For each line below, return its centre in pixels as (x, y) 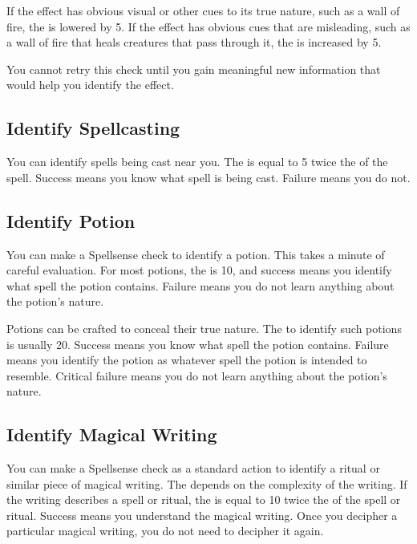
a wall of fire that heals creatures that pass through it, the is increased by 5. (194, 42)
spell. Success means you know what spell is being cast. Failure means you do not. (208, 177)
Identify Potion (71, 220)
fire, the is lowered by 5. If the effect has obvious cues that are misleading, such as (208, 26)
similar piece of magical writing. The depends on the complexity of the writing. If (207, 483)
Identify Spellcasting (93, 128)
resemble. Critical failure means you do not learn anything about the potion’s (197, 375)
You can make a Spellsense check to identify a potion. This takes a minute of (196, 254)
